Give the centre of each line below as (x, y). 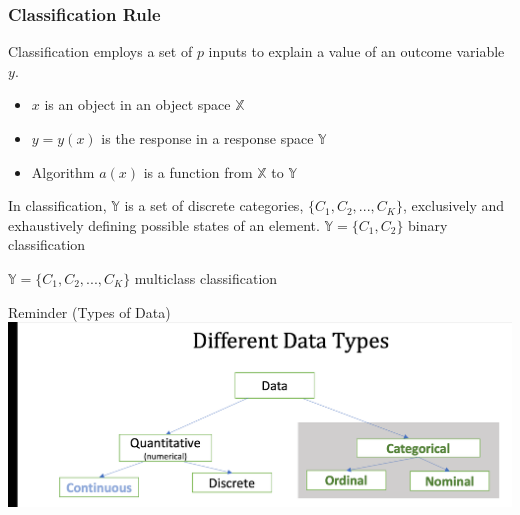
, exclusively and (453, 205)
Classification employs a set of (100, 51)
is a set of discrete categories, (214, 205)
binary (428, 224)
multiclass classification (206, 277)
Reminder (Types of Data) (89, 311)
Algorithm (63, 171)
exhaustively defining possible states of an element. (164, 224)
